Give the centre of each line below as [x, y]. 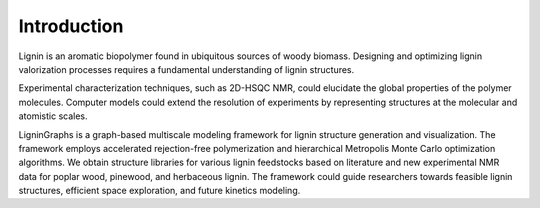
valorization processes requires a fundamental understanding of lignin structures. [186, 69]
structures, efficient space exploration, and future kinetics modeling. [159, 191]
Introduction [71, 26]
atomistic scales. [53, 116]
